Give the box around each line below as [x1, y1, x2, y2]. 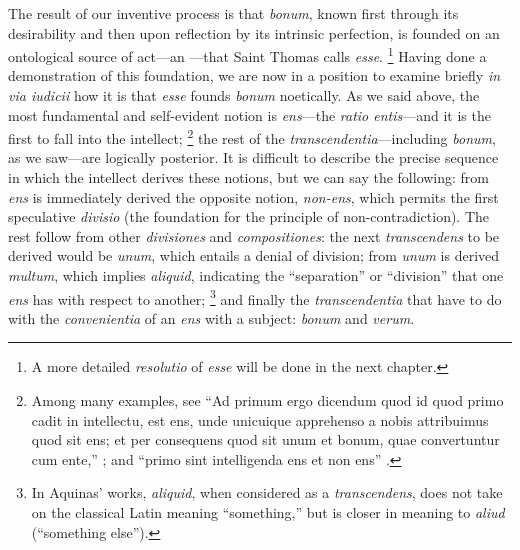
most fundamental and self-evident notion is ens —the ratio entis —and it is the [8, 104, 491, 125]
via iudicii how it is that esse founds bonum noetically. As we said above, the [8, 85, 480, 106]
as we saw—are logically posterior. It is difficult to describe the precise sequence [8, 147, 499, 168]
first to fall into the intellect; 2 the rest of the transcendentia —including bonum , [8, 125, 496, 148]
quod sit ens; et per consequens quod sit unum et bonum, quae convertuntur [31, 429, 500, 450]
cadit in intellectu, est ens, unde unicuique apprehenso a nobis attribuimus [31, 409, 489, 430]
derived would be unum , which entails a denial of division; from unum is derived [8, 245, 500, 266]
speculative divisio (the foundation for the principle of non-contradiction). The [8, 206, 490, 227]
